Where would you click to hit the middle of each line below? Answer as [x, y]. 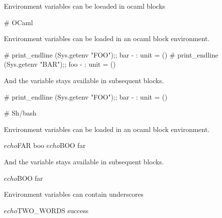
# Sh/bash [20, 113]
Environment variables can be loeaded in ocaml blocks [85, 6]
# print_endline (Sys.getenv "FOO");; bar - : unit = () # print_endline [111, 54]
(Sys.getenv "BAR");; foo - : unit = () [60, 64]
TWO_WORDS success [53, 210]
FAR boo [31, 145]
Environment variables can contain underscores [74, 194]
